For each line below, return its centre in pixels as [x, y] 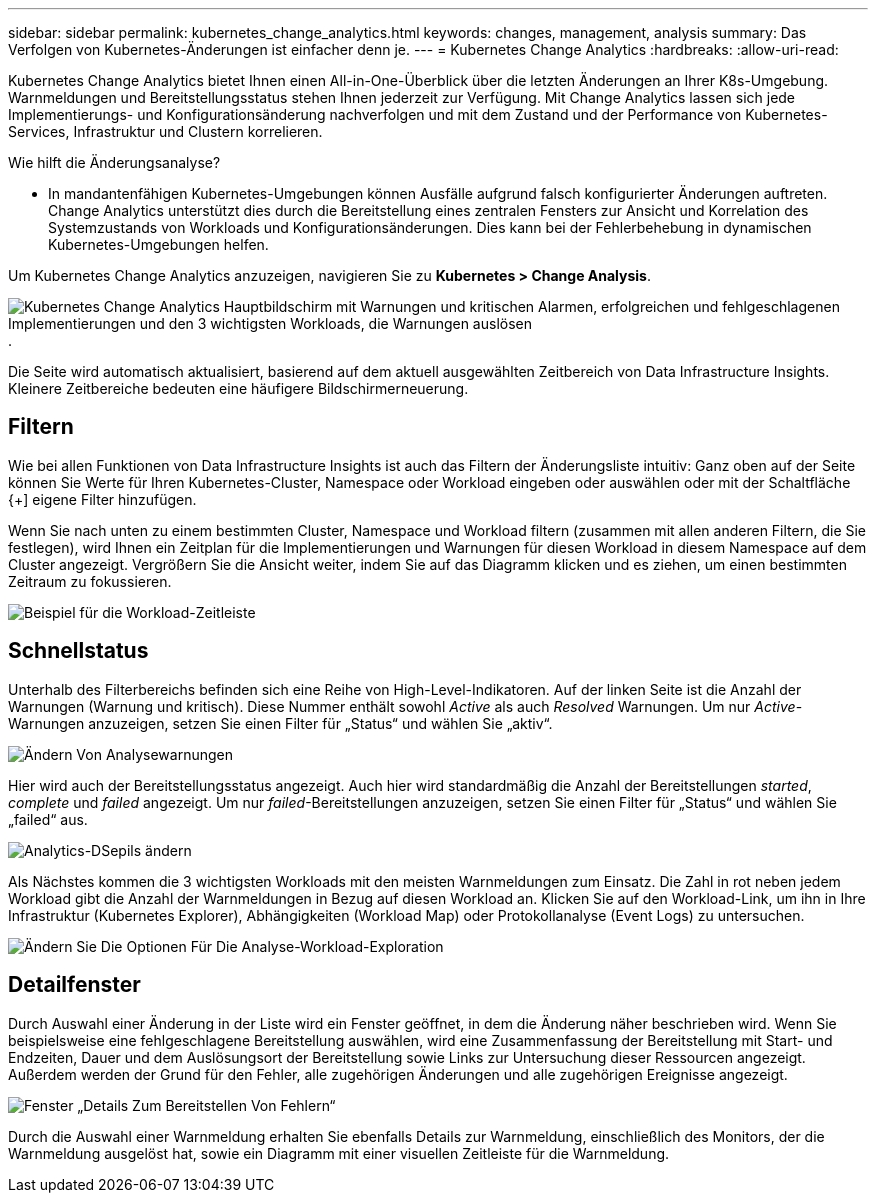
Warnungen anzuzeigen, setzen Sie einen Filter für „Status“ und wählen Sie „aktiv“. [280, 723]
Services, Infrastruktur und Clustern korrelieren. [165, 131]
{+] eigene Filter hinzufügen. [102, 499]
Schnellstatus [78, 651]
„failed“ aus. [48, 819]
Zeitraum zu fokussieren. [90, 581]
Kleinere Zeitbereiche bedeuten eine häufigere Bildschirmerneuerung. [238, 388]
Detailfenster [74, 985]
